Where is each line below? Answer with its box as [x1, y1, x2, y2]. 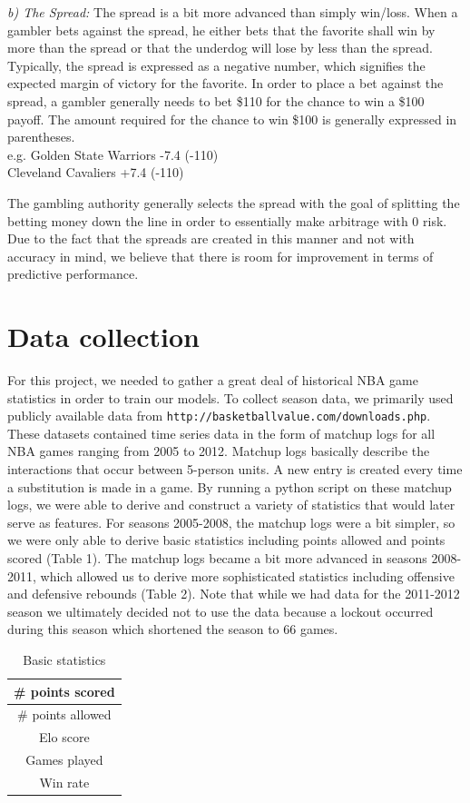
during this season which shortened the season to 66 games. [7, 620, 338, 639]
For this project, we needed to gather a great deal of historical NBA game [7, 371, 418, 390]
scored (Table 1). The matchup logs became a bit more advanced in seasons [7, 549, 427, 568]
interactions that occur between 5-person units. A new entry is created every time [7, 460, 463, 479]
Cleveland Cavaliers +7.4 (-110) [7, 163, 184, 182]
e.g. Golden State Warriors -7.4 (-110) [7, 144, 219, 164]
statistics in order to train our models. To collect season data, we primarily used [7, 388, 454, 407]
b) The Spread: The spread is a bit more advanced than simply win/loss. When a [7, 3, 458, 21]
